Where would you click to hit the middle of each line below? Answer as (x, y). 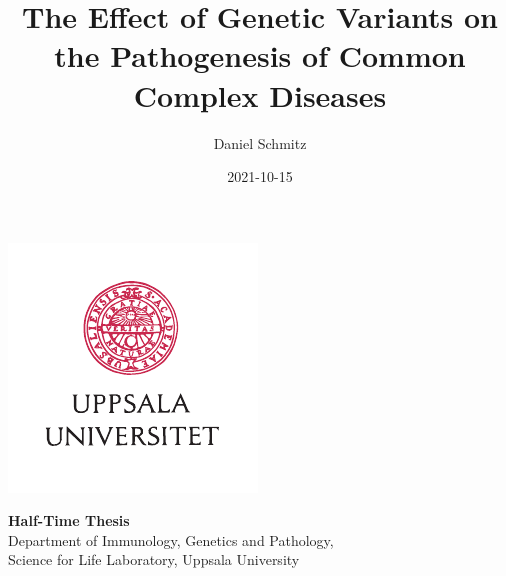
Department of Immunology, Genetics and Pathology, (171, 539)
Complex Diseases (260, 94)
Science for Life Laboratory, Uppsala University (154, 559)
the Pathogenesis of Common (260, 55)
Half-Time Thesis (69, 520)
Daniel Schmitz (260, 142)
